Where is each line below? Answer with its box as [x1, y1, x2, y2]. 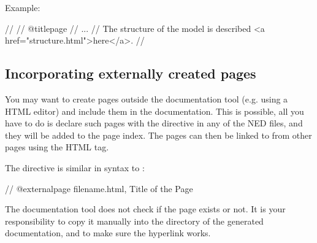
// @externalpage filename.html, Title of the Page [5, 182, 193, 195]
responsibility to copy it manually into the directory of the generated [5, 214, 264, 227]
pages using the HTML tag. [5, 141, 109, 153]
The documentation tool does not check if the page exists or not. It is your [5, 202, 286, 215]
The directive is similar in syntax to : [5, 161, 145, 174]
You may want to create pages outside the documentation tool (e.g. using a [5, 92, 288, 105]
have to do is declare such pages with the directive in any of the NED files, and [5, 117, 303, 129]
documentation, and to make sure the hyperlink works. [5, 226, 211, 239]
